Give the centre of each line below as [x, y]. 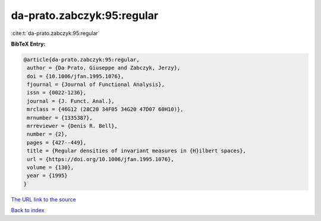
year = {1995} [47, 176]
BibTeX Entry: [28, 44]
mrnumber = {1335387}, [60, 118]
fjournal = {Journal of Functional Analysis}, [96, 85]
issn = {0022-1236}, [57, 93]
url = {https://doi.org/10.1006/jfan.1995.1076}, [101, 159]
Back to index [28, 210]
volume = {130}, [51, 167]
